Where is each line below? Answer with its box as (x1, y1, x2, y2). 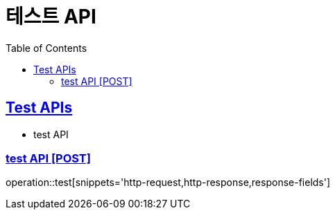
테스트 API (6, 5, 96, 28)
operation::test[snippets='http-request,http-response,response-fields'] (6, 176, 331, 189)
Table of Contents (6, 41, 87, 54)
